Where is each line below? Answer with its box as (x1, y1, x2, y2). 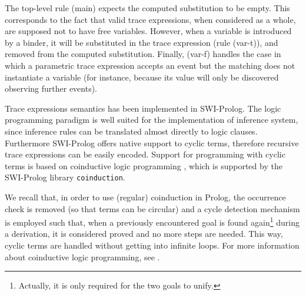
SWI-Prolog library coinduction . (5, 171, 125, 183)
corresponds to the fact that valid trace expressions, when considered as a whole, (5, 13, 296, 25)
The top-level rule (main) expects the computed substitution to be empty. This (5, 2, 290, 14)
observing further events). (5, 82, 98, 95)
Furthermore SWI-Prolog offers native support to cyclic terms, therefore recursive (5, 136, 299, 149)
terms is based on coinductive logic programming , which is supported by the (5, 159, 282, 172)
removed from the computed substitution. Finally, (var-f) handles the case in (5, 48, 281, 60)
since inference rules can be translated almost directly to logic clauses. (5, 125, 258, 137)
